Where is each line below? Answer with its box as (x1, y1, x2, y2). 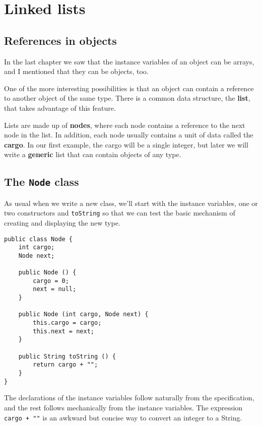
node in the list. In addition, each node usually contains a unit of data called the (4, 129, 253, 140)
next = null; (33, 286, 77, 293)
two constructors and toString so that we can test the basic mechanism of (4, 207, 235, 218)
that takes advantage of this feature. (4, 102, 116, 113)
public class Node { (4, 235, 73, 243)
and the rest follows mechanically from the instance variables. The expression (4, 402, 243, 412)
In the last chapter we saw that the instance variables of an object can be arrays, (4, 56, 254, 66)
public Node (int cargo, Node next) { (18, 311, 149, 318)
